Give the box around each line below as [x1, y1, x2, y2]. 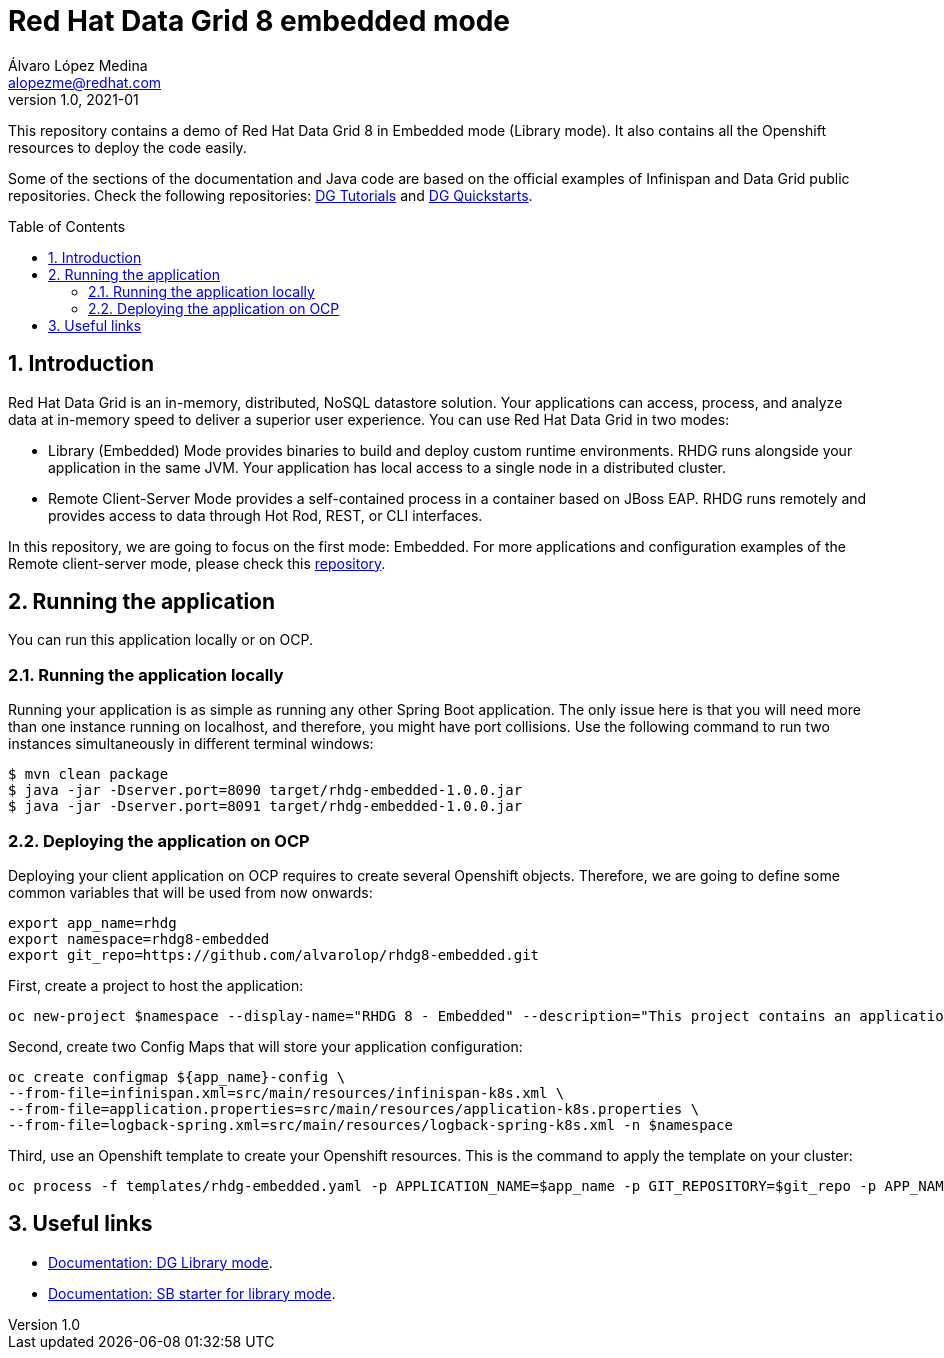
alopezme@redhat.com [8, 73, 162, 91]
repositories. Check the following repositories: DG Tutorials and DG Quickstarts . [8, 186, 533, 204]
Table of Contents [8, 217, 126, 235]
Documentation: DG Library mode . [48, 1253, 273, 1271]
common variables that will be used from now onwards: [8, 883, 373, 901]
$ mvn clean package [8, 766, 169, 783]
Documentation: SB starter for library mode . [48, 1284, 336, 1302]
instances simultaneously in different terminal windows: [8, 735, 374, 753]
